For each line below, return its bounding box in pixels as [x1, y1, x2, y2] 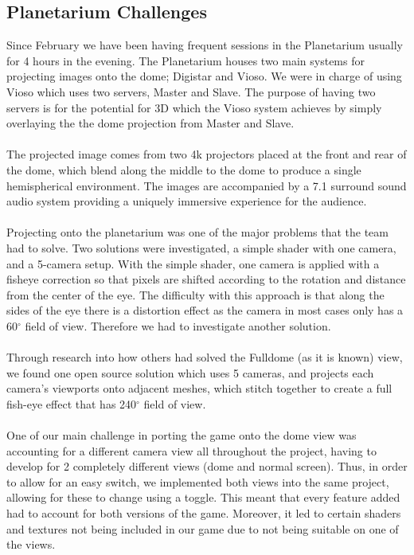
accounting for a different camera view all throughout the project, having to [6, 442, 377, 459]
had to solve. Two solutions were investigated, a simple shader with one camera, [6, 239, 396, 256]
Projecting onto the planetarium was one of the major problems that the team [6, 224, 389, 240]
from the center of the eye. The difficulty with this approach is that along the [6, 286, 385, 303]
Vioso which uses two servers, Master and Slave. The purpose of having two [6, 83, 376, 100]
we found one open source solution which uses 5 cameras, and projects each [6, 364, 374, 381]
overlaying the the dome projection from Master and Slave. [6, 115, 295, 131]
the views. [6, 536, 56, 553]
